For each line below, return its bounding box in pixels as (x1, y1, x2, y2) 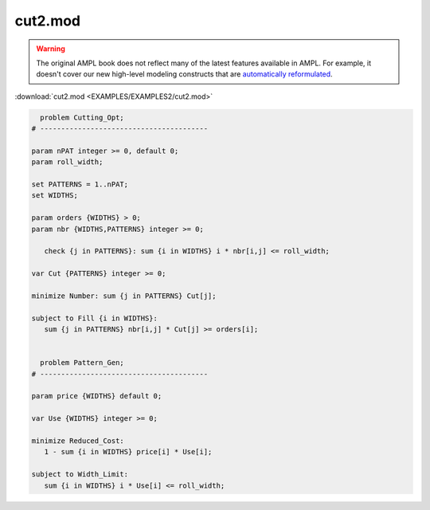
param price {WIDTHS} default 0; (31, 391, 162, 401)
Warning (36, 44, 65, 53)
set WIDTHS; (31, 191, 79, 200)
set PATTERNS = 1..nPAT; (31, 180, 129, 189)
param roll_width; (31, 158, 104, 167)
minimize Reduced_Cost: (31, 437, 125, 445)
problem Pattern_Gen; (40, 359, 125, 367)
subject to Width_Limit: (31, 470, 129, 479)
